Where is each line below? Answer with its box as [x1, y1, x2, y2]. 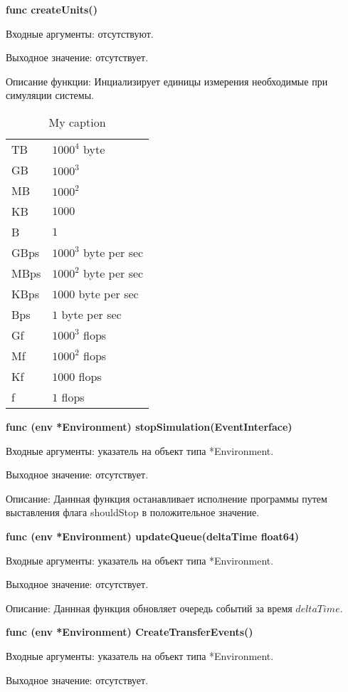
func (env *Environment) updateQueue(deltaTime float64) [6, 528, 300, 543]
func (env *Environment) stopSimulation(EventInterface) [6, 419, 292, 434]
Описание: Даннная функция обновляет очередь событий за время [6, 600, 292, 615]
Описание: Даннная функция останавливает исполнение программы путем [6, 491, 327, 505]
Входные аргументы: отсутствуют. [6, 26, 154, 41]
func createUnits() [6, 2, 97, 16]
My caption [48, 113, 106, 130]
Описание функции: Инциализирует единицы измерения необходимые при [6, 73, 328, 88]
